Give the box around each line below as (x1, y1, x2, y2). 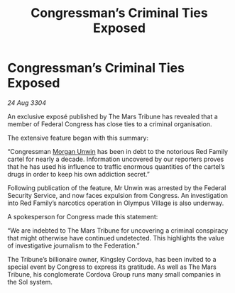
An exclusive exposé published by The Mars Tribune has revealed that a (7, 112, 218, 121)
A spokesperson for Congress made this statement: (7, 212, 158, 221)
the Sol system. (7, 277, 53, 286)
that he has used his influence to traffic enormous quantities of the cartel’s (7, 162, 226, 171)
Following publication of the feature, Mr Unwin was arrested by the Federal (7, 183, 226, 192)
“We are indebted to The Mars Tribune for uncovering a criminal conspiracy (7, 226, 229, 235)
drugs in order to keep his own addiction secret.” (7, 170, 151, 178)
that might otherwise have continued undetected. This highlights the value (7, 233, 225, 242)
